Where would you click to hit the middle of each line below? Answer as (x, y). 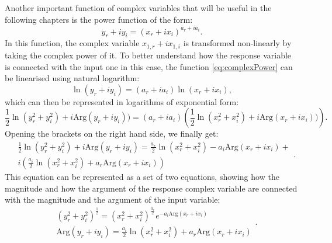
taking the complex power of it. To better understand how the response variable (148, 55)
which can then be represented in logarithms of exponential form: (122, 101)
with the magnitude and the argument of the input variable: (113, 199)
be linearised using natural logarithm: (72, 78)
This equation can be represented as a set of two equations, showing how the (142, 176)
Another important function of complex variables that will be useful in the (138, 8)
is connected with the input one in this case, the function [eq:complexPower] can (149, 66)
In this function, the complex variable (72, 43)
